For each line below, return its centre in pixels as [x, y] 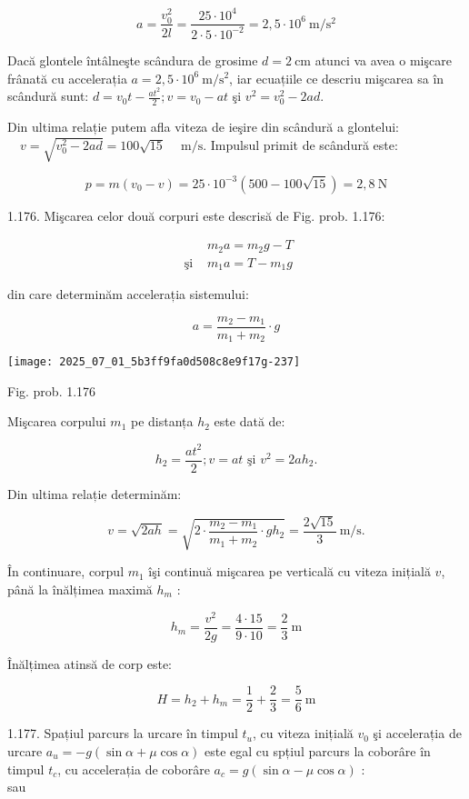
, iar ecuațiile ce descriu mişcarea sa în [337, 78]
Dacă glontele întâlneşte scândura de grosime [133, 60]
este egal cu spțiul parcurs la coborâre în [317, 750]
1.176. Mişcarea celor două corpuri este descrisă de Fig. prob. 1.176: [196, 215]
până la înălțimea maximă [80, 589]
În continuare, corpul [66, 571]
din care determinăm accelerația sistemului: [128, 294]
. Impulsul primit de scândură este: [300, 144]
